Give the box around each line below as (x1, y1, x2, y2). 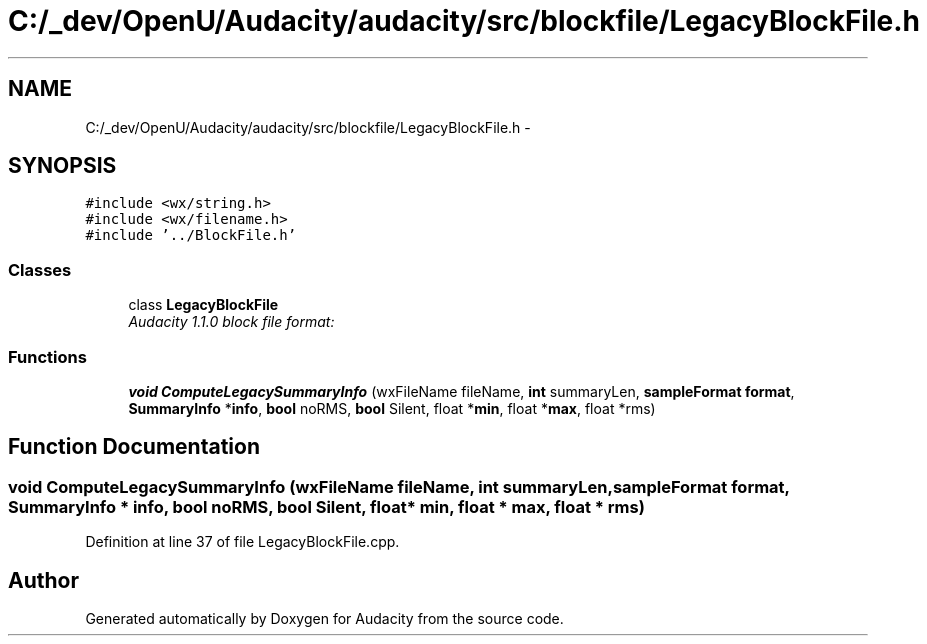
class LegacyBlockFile (128, 296, 279, 314)
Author (8, 567, 79, 593)
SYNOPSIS (8, 153, 117, 179)
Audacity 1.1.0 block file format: (128, 313, 335, 331)
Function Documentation (8, 434, 260, 460)
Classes (8, 259, 72, 280)
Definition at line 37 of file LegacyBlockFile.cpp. (85, 533, 400, 551)
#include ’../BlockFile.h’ (85, 227, 297, 244)
